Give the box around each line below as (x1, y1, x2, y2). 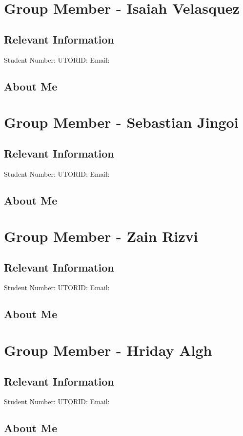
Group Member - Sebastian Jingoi (4, 112, 239, 132)
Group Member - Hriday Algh (4, 340, 212, 360)
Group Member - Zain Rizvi (4, 226, 198, 246)
